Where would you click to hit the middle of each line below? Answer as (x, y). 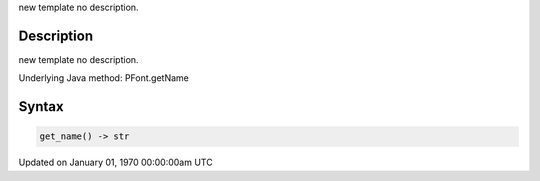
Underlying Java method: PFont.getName (103, 78)
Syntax (41, 106)
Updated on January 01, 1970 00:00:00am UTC (116, 162)
